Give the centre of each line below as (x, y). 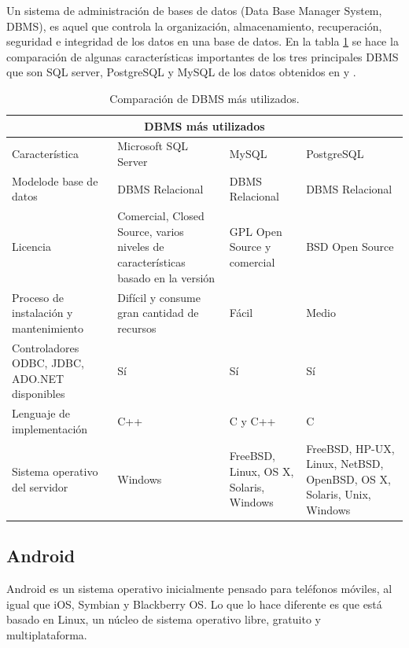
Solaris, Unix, (339, 494)
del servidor (40, 486)
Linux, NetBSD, (345, 464)
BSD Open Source (350, 247)
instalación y (42, 313)
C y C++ (252, 420)
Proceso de (38, 297)
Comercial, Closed (161, 216)
